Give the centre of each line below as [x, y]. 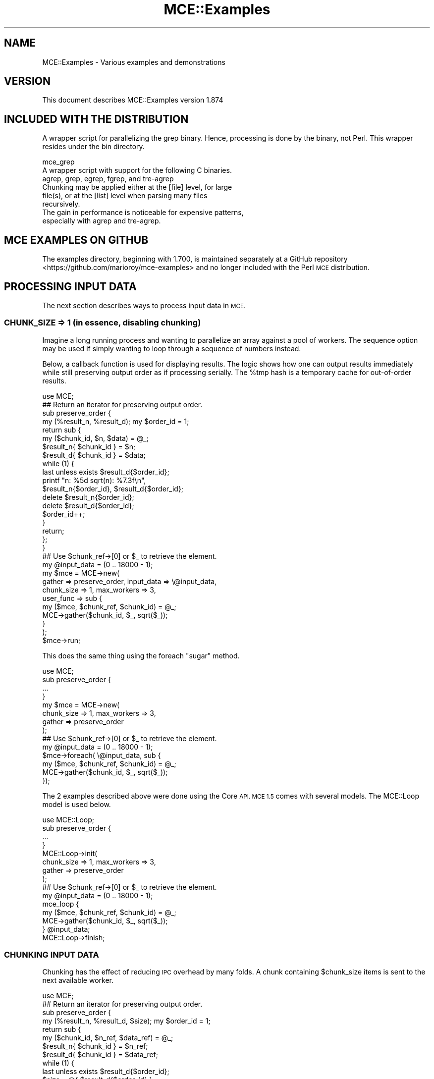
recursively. [61, 204]
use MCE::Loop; [68, 819]
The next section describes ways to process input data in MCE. [144, 305]
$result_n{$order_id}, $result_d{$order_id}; [113, 488]
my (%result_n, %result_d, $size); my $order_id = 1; [126, 1021]
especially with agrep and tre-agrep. [102, 221]
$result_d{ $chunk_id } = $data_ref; [100, 1055]
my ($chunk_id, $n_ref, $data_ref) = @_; [108, 1038]
